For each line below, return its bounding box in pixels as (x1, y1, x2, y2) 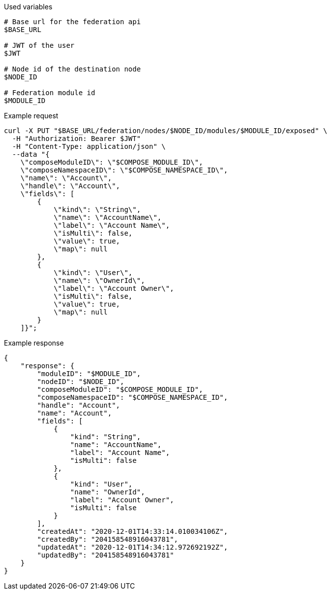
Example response (4, 339, 64, 347)
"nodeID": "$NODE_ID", (37, 378, 124, 385)
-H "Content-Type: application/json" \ (12, 142, 166, 150)
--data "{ (12, 150, 50, 158)
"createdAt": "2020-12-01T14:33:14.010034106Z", (37, 527, 228, 535)
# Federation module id (4, 89, 95, 97)
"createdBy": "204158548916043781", (37, 535, 179, 543)
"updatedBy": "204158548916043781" (37, 551, 174, 559)
